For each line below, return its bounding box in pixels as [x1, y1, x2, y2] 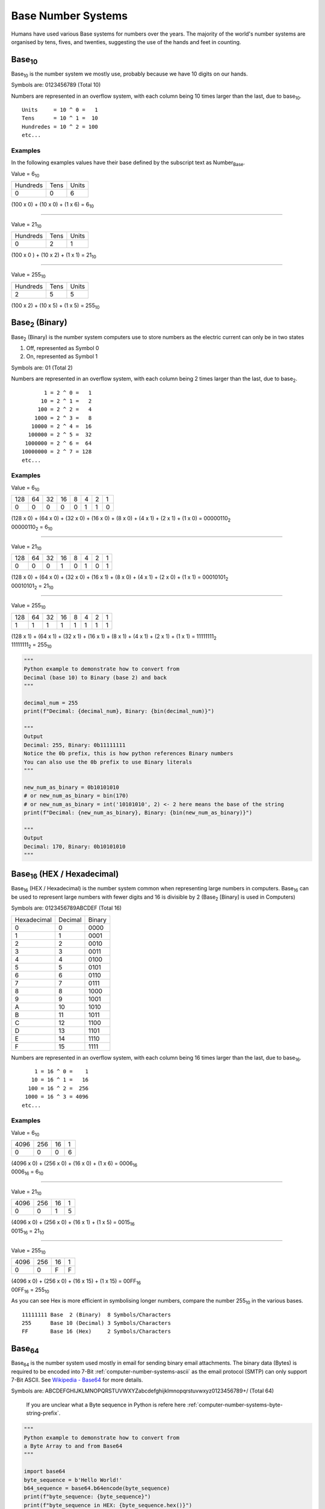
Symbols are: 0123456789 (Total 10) [11, 81, 101, 89]
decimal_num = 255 [23, 699, 78, 706]
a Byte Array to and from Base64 [23, 1443, 123, 1449]
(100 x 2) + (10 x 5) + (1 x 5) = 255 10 [11, 302, 100, 310]
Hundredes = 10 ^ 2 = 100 [22, 123, 99, 130]
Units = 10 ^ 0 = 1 [22, 106, 99, 113]
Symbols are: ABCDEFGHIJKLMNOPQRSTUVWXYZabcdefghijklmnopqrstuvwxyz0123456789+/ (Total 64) [11, 1387, 274, 1394]
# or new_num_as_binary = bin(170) [23, 793, 129, 799]
